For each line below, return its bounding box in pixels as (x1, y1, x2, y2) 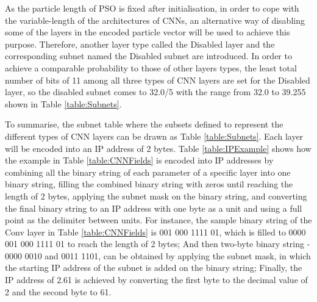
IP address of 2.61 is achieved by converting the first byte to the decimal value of (5, 273, 308, 286)
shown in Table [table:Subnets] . (5, 97, 122, 110)
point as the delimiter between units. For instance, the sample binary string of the (5, 214, 312, 226)
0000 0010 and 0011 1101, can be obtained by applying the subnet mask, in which (5, 249, 311, 262)
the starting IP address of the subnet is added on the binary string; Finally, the (5, 261, 302, 274)
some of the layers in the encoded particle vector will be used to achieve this (5, 26, 290, 38)
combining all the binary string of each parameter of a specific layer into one (5, 165, 291, 178)
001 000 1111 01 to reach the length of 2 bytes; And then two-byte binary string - (5, 237, 310, 250)
